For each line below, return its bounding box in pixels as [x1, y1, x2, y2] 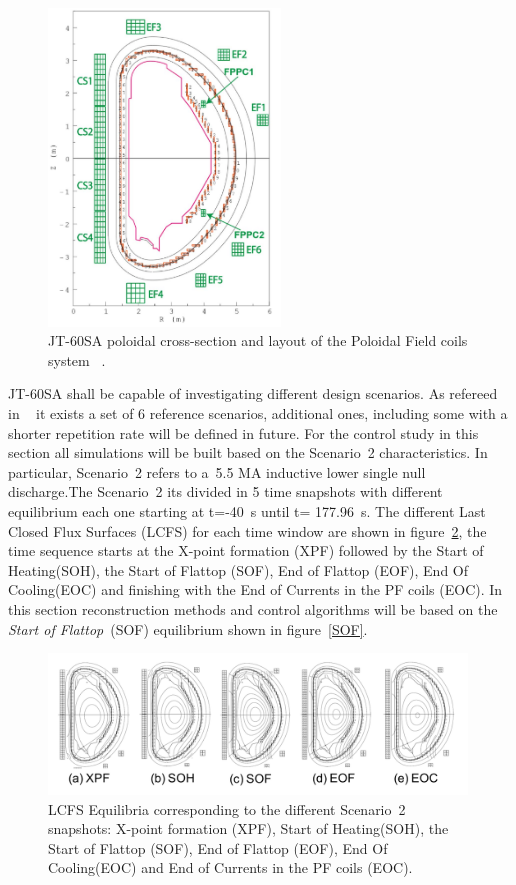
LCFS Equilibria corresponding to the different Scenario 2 [48, 798, 406, 819]
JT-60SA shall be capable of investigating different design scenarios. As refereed [8, 383, 498, 404]
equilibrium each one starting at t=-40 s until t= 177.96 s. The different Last [8, 501, 486, 522]
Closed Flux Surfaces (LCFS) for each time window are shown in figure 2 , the [8, 520, 487, 541]
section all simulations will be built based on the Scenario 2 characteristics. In [8, 442, 488, 463]
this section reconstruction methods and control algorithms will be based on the [8, 599, 498, 620]
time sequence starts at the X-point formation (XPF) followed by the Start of [8, 540, 484, 561]
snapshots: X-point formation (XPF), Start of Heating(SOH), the [48, 818, 449, 839]
